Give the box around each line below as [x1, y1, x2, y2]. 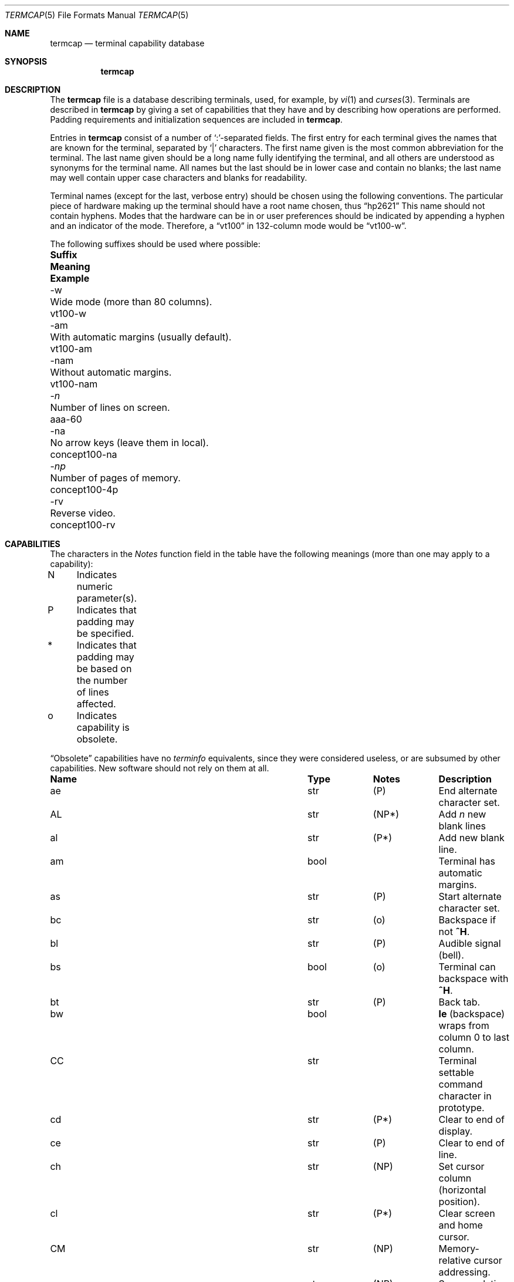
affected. [76, 698, 116, 710]
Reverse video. [50, 507, 116, 519]
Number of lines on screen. [50, 402, 170, 413]
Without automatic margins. [50, 366, 172, 378]
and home [438, 1219, 483, 1231]
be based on [76, 663, 132, 674]
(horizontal [438, 1184, 486, 1196]
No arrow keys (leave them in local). [50, 437, 209, 448]
